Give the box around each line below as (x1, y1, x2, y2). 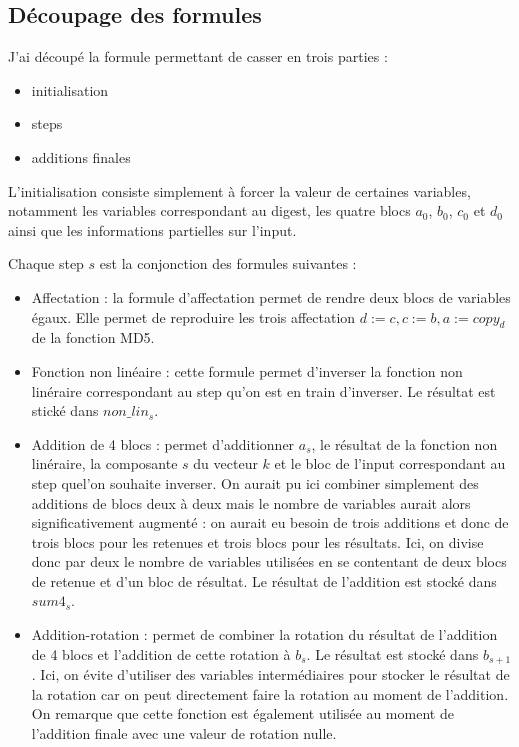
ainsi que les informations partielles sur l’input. (8, 219, 297, 240)
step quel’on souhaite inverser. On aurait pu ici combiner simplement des (31, 472, 479, 493)
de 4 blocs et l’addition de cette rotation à (31, 643, 291, 664)
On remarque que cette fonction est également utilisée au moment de (31, 703, 454, 724)
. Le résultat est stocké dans (306, 643, 479, 664)
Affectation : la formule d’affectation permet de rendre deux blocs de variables (31, 286, 511, 307)
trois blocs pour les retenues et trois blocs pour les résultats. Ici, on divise (31, 531, 484, 552)
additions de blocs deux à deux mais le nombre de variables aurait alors (31, 492, 471, 513)
